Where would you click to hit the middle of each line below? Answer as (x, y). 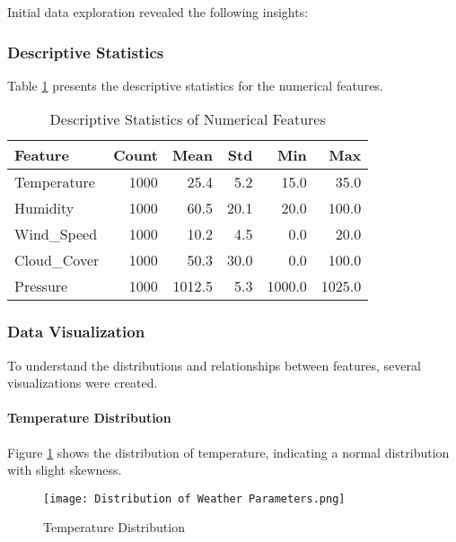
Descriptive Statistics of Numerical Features (188, 119)
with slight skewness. (65, 470)
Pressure (41, 286)
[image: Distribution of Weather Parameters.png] (194, 498)
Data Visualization (76, 332)
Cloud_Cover (57, 260)
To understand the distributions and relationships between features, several (214, 365)
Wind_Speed (56, 234)
